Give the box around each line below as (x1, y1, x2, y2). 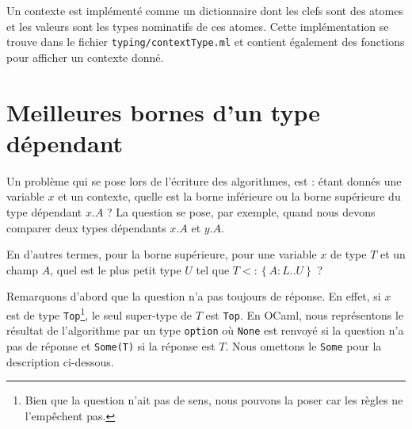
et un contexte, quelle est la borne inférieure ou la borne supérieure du (58, 188, 401, 205)
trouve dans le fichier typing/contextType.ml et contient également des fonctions (6, 33, 405, 50)
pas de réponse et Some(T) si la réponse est (6, 337, 216, 354)
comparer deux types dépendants (6, 219, 166, 236)
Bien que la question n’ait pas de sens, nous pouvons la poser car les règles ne (25, 392, 403, 408)
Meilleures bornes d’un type (6, 95, 320, 128)
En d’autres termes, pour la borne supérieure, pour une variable (6, 246, 317, 262)
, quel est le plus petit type (50, 261, 181, 278)
